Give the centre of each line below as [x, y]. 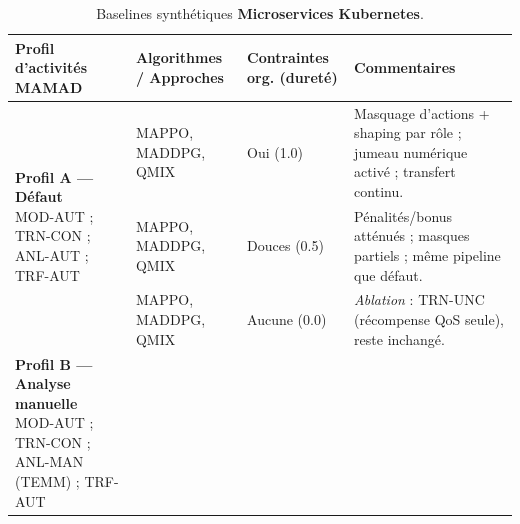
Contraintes [288, 57]
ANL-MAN [49, 461]
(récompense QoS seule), [429, 319]
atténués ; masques [412, 235]
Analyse [43, 383]
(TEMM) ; [47, 481]
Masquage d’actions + [422, 112]
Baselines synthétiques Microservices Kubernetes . [260, 13]
